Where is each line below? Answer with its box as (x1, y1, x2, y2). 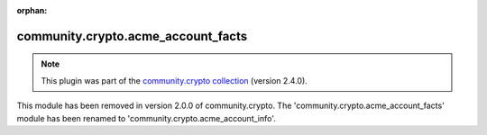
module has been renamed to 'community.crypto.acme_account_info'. (16, 112, 277, 123)
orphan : (16, 5, 48, 15)
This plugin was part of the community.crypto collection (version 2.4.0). (41, 75, 308, 85)
